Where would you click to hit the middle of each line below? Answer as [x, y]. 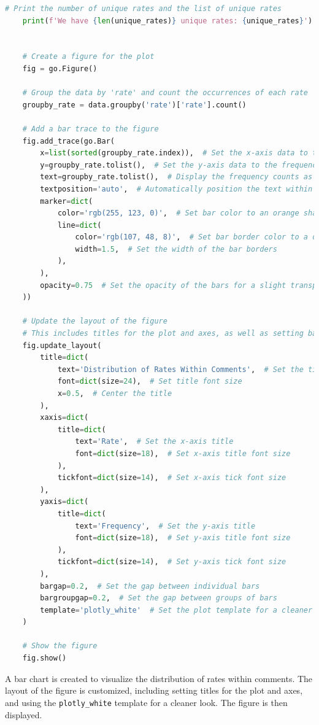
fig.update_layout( [62, 345]
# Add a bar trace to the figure [90, 129]
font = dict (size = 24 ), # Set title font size [150, 382]
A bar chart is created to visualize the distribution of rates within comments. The [159, 678]
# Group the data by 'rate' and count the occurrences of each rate [165, 93]
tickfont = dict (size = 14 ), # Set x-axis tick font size [172, 478]
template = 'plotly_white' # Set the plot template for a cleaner [176, 610]
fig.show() [44, 658]
